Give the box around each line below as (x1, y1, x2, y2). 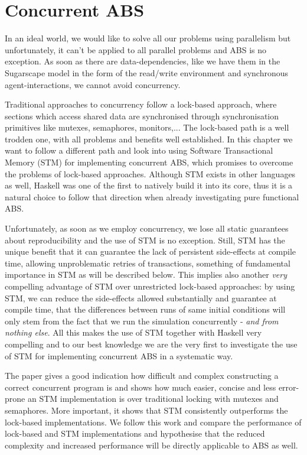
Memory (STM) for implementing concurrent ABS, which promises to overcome (5, 156, 293, 168)
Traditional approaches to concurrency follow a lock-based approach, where (5, 98, 277, 110)
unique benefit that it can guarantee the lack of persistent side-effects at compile (5, 245, 296, 258)
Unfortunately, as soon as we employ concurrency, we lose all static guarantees (5, 222, 289, 235)
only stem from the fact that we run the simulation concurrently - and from (5, 314, 279, 327)
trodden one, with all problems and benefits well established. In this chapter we (5, 132, 293, 145)
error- (278, 381, 299, 393)
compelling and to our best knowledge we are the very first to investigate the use (5, 337, 298, 350)
